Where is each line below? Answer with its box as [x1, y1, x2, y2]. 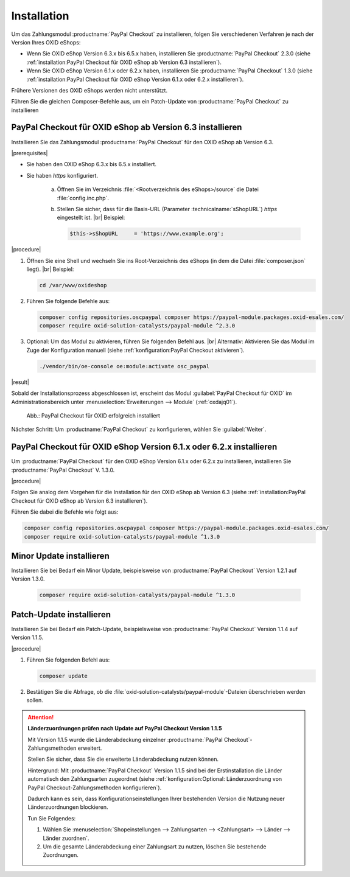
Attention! [27, 713, 54, 721]
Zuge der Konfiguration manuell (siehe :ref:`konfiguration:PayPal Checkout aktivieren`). [26, 346, 245, 354]
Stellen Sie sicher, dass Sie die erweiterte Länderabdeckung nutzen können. [27, 755, 219, 763]
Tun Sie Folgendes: [27, 814, 76, 822]
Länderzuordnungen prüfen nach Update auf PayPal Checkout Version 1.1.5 [27, 725, 222, 732]
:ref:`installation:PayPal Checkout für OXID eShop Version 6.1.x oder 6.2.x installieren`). [26, 75, 244, 83]
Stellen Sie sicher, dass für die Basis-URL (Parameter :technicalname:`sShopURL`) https [57, 205, 277, 212]
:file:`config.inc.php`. [57, 194, 110, 201]
